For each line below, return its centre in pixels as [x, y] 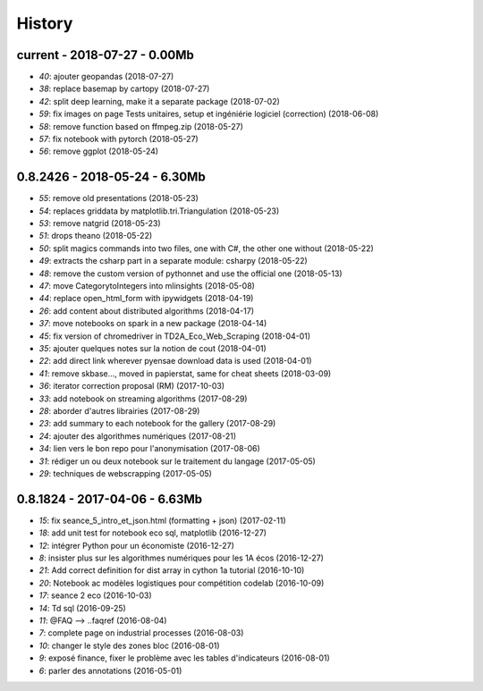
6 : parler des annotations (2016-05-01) [110, 670]
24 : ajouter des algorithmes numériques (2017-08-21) [138, 436]
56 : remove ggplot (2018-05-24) [99, 151]
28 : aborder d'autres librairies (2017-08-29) [119, 410]
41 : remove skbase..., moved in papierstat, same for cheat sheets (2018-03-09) [185, 373]
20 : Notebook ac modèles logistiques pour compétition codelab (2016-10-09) [182, 583]
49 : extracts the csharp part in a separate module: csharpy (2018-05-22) [173, 261]
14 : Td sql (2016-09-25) [83, 608]
